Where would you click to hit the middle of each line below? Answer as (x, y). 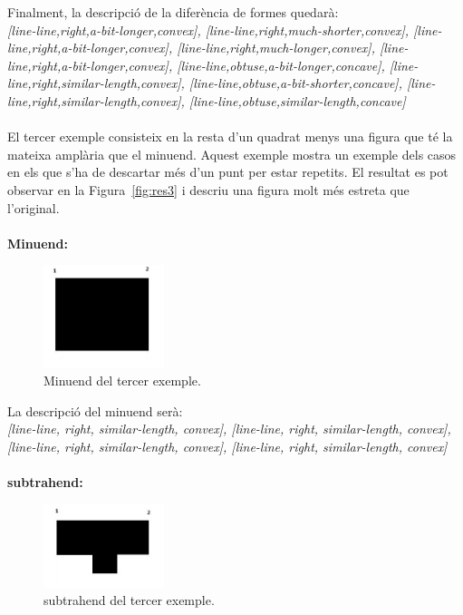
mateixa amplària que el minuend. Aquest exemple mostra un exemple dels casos (232, 154)
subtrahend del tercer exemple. (129, 600)
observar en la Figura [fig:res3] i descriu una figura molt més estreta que (208, 189)
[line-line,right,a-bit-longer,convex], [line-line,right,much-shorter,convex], (208, 29)
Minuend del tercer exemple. (122, 380)
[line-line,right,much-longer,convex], (276, 48)
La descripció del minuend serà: (95, 410)
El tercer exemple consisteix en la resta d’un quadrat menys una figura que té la (230, 137)
